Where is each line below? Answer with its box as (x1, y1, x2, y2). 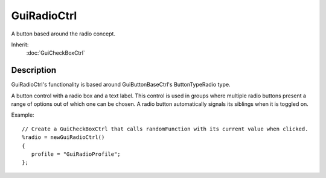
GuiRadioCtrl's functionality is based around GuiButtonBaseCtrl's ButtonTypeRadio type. (11, 81, 231, 88)
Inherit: (11, 41, 29, 48)
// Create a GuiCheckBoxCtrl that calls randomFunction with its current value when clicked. (22, 125, 308, 132)
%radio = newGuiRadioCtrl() (22, 134, 105, 141)
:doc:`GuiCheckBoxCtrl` (26, 49, 86, 57)
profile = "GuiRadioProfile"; (31, 150, 121, 158)
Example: (11, 111, 34, 118)
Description (11, 65, 57, 75)
